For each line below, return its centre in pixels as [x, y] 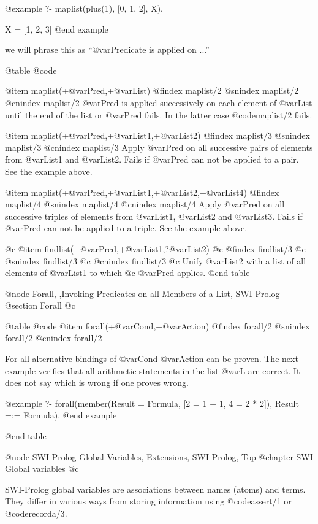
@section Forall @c [40, 305]
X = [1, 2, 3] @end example [57, 29]
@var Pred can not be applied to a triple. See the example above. [126, 228]
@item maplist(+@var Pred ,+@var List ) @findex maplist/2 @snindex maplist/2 [152, 91]
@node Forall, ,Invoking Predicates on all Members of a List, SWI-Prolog [142, 293]
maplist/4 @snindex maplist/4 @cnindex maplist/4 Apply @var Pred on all [145, 204]
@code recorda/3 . [36, 513]
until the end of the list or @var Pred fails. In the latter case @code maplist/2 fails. [159, 114]
